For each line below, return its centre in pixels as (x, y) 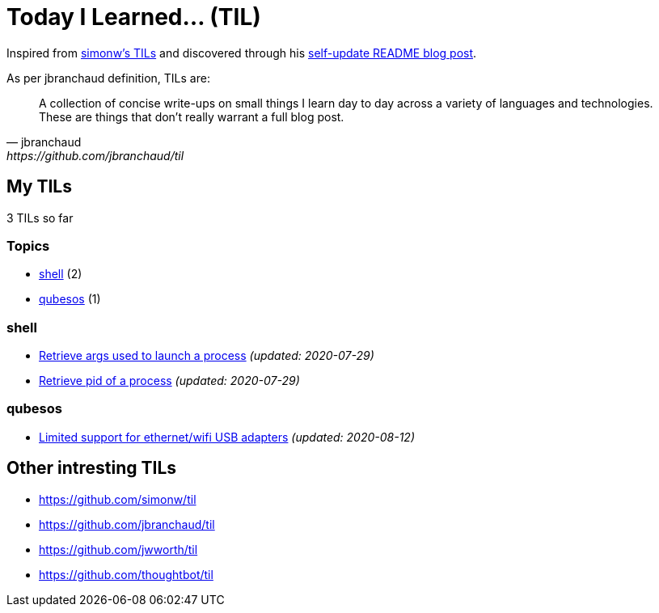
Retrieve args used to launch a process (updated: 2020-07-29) (207, 356)
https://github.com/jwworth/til (118, 549)
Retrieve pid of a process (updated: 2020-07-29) (169, 381)
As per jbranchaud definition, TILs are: (108, 78)
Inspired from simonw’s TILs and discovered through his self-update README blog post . (242, 53)
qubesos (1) (70, 299)
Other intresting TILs (92, 468)
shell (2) (61, 274)
